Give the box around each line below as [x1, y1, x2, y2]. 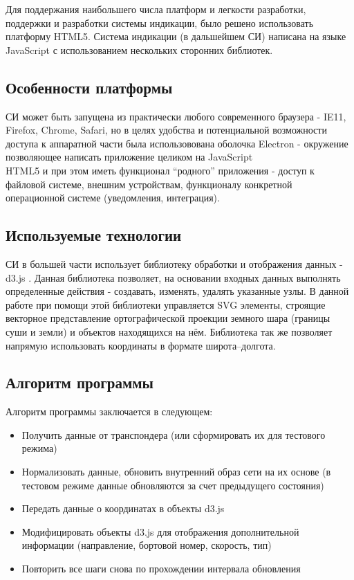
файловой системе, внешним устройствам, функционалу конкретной [6, 176, 292, 191]
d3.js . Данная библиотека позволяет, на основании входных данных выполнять [6, 270, 341, 284]
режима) [21, 441, 57, 455]
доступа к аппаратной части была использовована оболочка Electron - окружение [6, 136, 348, 150]
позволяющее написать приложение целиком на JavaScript [6, 149, 253, 164]
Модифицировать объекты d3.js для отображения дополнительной [21, 524, 299, 538]
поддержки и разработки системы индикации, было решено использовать [6, 15, 314, 30]
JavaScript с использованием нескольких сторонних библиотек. [6, 42, 273, 57]
